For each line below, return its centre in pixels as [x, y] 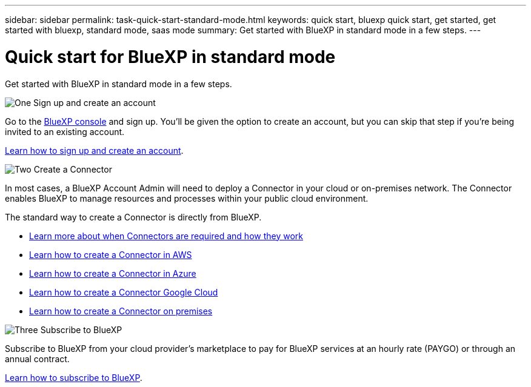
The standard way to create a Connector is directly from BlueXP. [133, 217]
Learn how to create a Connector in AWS [111, 254]
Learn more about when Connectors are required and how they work [166, 236]
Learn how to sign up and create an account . [94, 150]
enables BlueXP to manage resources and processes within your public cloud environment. [187, 198]
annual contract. [37, 359]
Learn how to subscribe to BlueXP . [74, 377]
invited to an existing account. [65, 131]
